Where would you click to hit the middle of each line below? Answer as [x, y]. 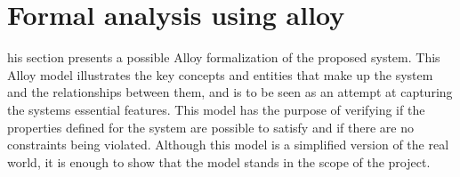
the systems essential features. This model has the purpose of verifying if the [216, 109]
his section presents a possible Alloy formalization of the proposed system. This [224, 57]
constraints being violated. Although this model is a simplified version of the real [228, 145]
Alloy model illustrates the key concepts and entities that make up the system [220, 74]
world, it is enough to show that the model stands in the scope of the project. [219, 161]
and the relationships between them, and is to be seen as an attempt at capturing [230, 92]
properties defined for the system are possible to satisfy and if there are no [210, 127]
